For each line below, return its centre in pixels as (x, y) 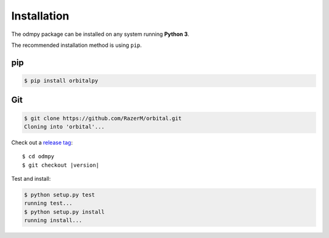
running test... (48, 203)
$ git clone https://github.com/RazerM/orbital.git (103, 118)
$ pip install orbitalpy (61, 80)
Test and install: (31, 179)
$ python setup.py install (64, 212)
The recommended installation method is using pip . (77, 45)
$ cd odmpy (38, 156)
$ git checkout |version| (61, 165)
